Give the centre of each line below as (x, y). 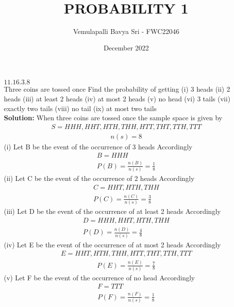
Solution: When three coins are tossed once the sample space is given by (113, 118)
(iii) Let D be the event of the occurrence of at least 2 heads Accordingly (112, 211)
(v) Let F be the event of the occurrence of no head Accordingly (100, 277)
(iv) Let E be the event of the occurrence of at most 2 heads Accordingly (112, 244)
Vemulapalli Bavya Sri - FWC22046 (126, 31)
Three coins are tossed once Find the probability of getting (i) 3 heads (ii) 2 (117, 89)
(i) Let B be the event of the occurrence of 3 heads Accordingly (98, 146)
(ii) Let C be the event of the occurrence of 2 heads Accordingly (99, 178)
